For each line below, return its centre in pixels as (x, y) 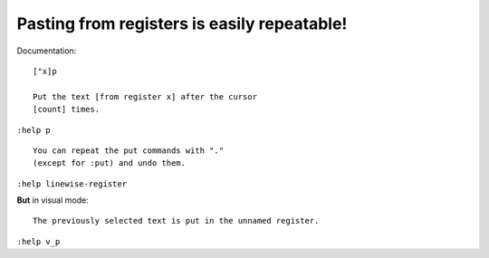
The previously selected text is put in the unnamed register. (176, 221)
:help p (34, 130)
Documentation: (47, 51)
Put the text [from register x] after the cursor (145, 96)
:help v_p (38, 241)
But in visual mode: (53, 200)
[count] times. (67, 110)
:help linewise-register (72, 184)
